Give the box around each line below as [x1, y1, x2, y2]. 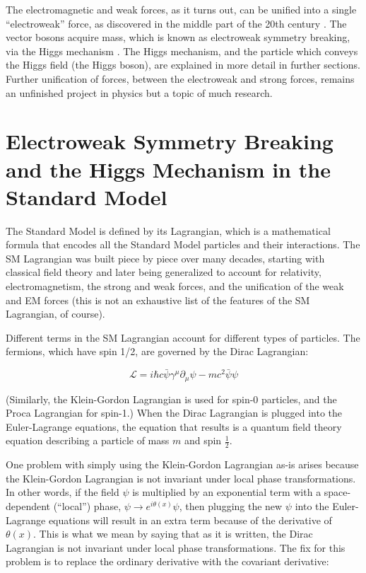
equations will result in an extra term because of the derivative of [48, 512, 332, 527]
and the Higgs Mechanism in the [6, 154, 331, 183]
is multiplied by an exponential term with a [132, 485, 321, 499]
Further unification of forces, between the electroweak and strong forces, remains [6, 71, 355, 86]
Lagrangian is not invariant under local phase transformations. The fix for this [6, 540, 346, 555]
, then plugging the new [179, 499, 283, 514]
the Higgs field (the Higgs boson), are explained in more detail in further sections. [6, 57, 360, 72]
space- [324, 485, 351, 499]
